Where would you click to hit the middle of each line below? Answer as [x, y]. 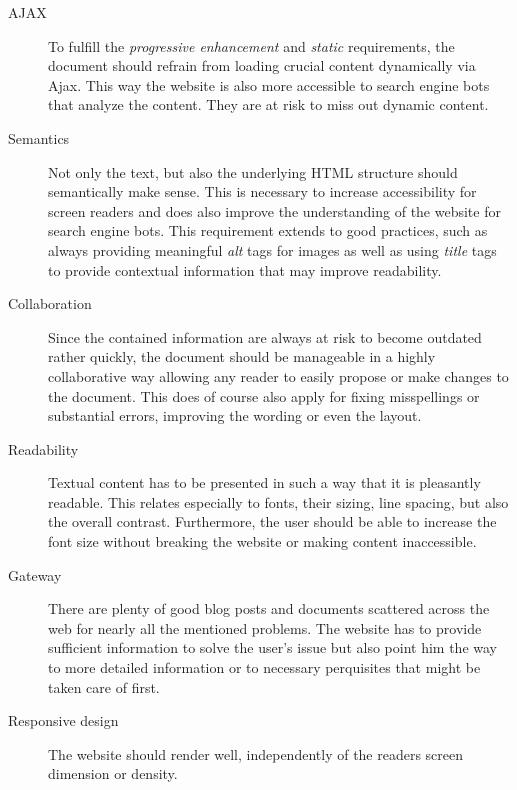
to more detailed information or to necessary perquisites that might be [264, 667]
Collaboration [50, 303]
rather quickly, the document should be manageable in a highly [242, 356]
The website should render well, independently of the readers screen [256, 753]
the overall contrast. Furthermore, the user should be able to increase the [272, 521]
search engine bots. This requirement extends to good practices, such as [268, 230]
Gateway [35, 574]
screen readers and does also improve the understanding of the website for [274, 210]
